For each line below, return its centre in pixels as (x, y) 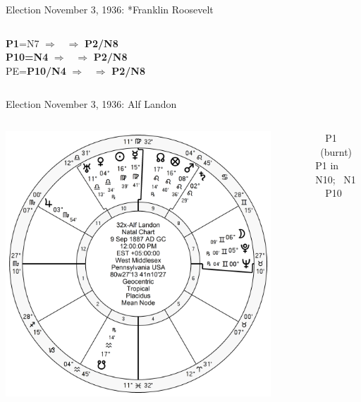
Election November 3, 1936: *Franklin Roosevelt (110, 9)
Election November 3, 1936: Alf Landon (91, 104)
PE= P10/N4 (36, 70)
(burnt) (336, 151)
